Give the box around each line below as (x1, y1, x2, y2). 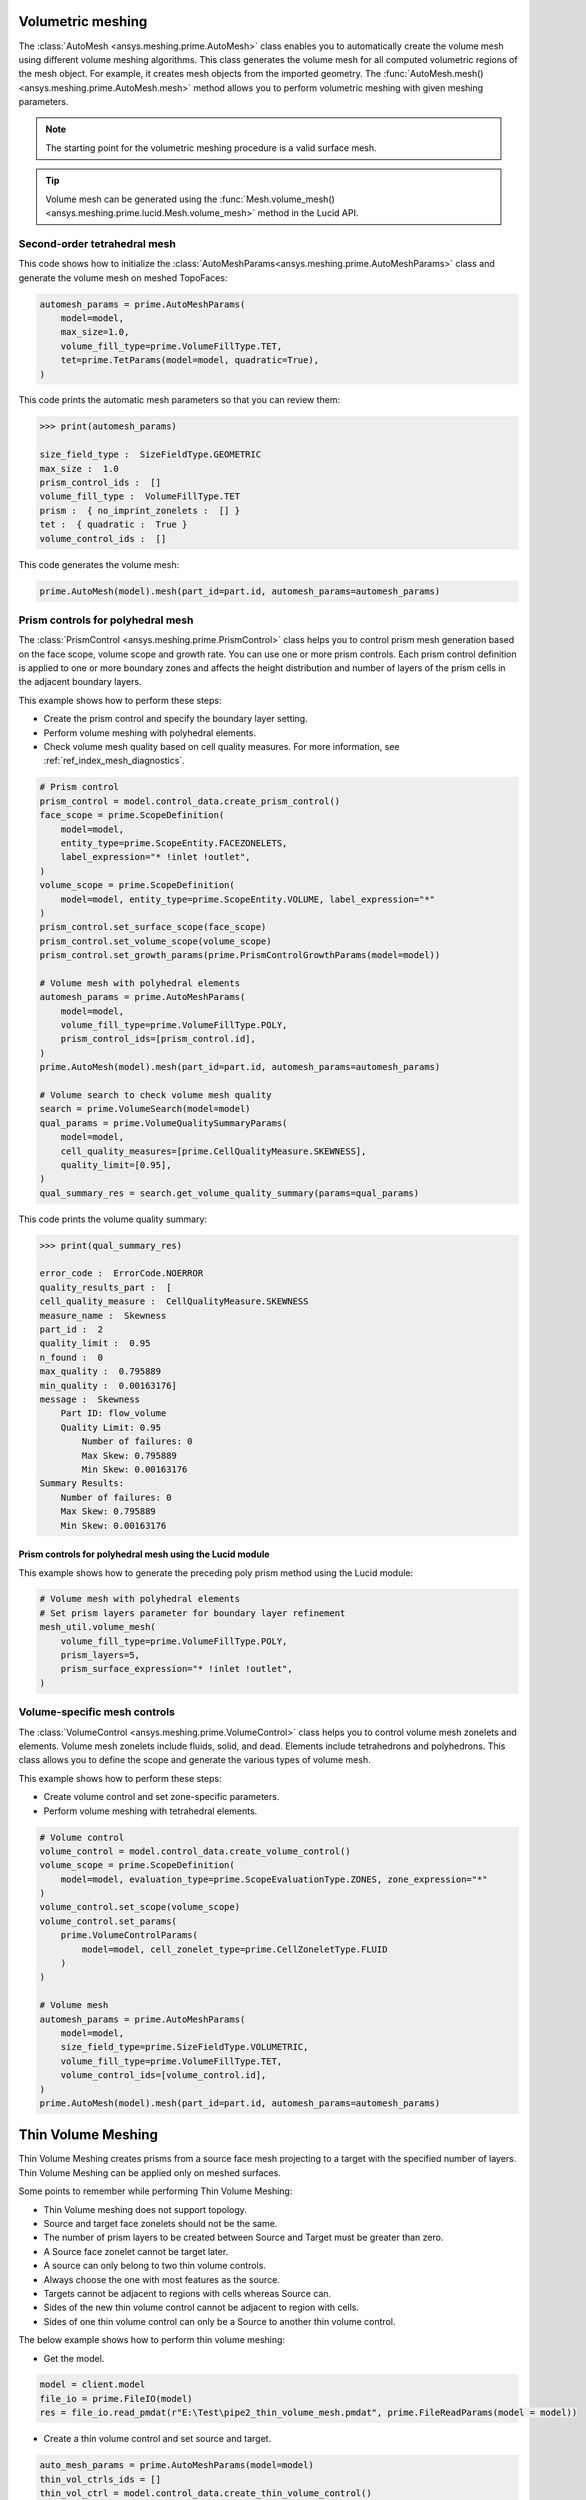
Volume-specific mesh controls (18, 1705, 175, 1719)
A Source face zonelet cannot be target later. (43, 2245, 229, 2257)
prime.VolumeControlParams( (60, 1930, 199, 1941)
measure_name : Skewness (39, 1310, 167, 1321)
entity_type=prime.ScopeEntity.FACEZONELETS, (60, 837, 288, 849)
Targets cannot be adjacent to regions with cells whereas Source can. (43, 2287, 332, 2299)
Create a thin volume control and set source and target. (43, 2433, 272, 2445)
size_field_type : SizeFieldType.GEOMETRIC (39, 449, 262, 460)
